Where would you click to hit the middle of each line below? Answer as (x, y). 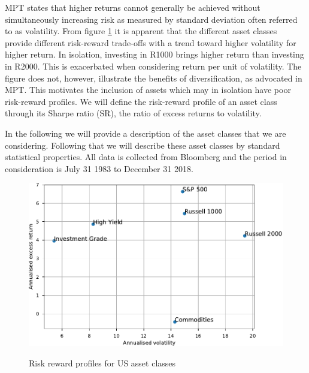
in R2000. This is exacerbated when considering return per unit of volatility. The (153, 66)
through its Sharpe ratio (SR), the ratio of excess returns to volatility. (133, 113)
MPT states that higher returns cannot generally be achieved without (133, 7)
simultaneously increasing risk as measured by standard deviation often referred (151, 19)
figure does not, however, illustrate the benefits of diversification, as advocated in (154, 78)
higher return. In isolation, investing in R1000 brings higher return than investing (154, 54)
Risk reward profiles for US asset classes (102, 363)
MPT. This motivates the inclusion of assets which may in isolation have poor (148, 90)
